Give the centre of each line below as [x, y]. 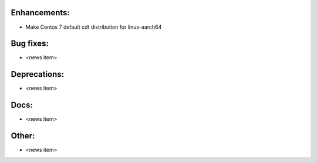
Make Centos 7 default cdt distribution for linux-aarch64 [94, 27]
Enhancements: [41, 13]
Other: [23, 136]
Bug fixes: [30, 44]
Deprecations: [38, 74]
